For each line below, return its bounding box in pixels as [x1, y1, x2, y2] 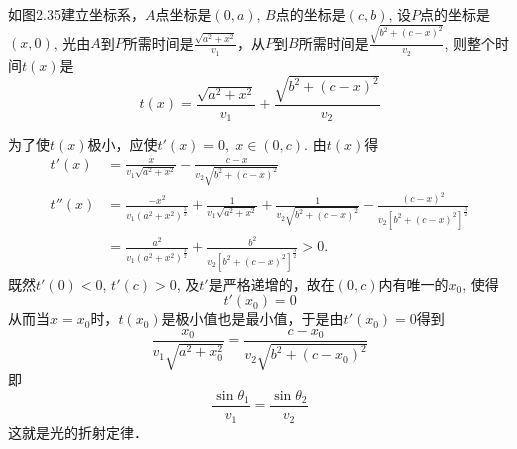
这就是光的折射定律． [8, 421, 148, 442]
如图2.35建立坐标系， [8, 4, 145, 24]
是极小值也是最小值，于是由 [161, 308, 344, 329]
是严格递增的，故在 [208, 273, 335, 294]
